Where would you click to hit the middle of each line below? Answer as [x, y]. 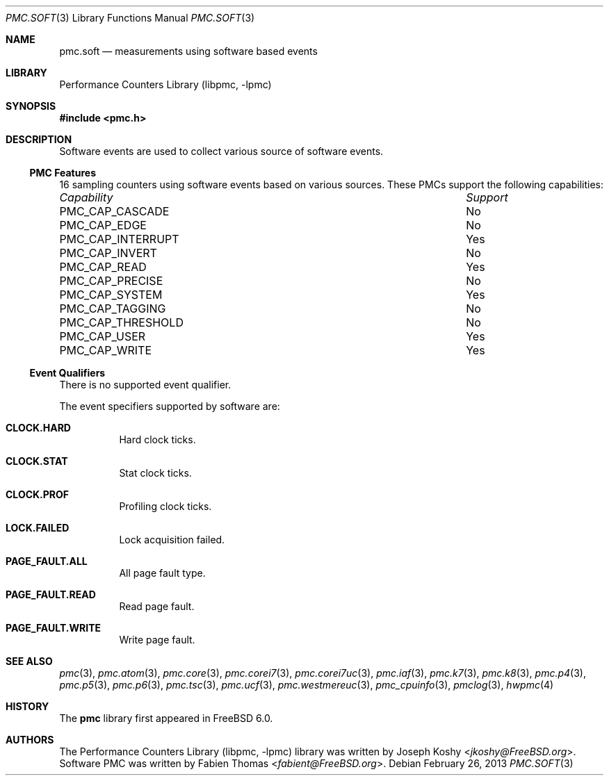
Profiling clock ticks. [165, 506]
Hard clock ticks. [157, 439]
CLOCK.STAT [37, 461]
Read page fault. [157, 606]
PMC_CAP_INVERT [108, 253]
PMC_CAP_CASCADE [114, 211]
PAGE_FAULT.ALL [47, 561]
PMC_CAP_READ [103, 267]
